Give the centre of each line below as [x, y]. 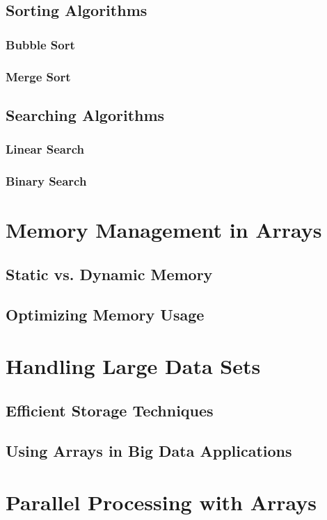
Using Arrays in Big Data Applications [149, 451]
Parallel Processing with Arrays [161, 502]
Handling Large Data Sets [133, 366]
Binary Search [46, 181]
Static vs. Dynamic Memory [109, 274]
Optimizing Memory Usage [105, 315]
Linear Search [45, 149]
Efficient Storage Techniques [110, 410]
